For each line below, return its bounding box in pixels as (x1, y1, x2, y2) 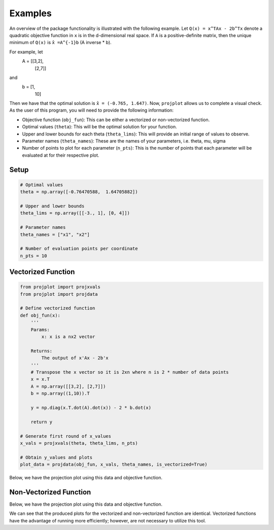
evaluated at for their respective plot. (22, 152, 99, 158)
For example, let (9, 49, 43, 55)
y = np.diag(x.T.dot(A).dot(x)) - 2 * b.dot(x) (30, 405, 152, 410)
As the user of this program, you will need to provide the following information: (9, 107, 174, 114)
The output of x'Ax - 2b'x (41, 355, 109, 361)
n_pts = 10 (20, 253, 47, 259)
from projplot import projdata (20, 291, 98, 297)
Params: (30, 327, 50, 332)
